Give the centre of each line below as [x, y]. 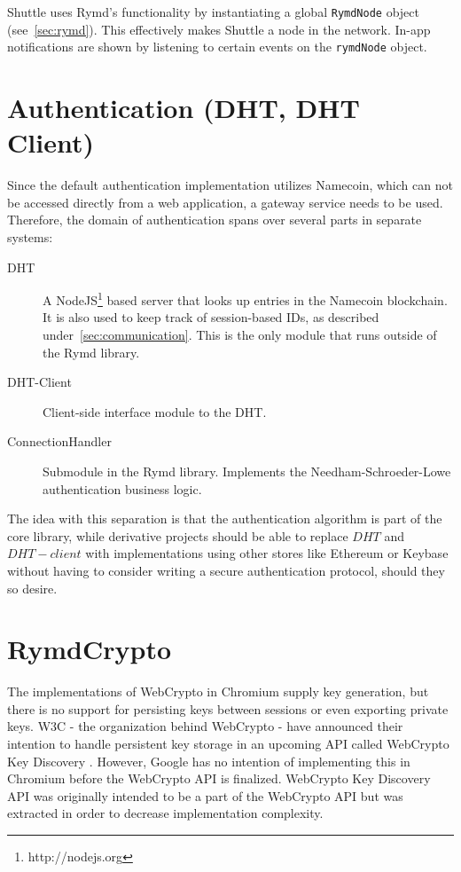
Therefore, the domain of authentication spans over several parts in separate [215, 220]
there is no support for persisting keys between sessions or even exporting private [228, 708]
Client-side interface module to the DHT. [155, 411]
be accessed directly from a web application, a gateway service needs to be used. [225, 202]
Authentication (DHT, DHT [184, 108]
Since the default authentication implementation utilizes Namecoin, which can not [230, 185]
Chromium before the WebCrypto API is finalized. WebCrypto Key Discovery [219, 778]
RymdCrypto [90, 649]
